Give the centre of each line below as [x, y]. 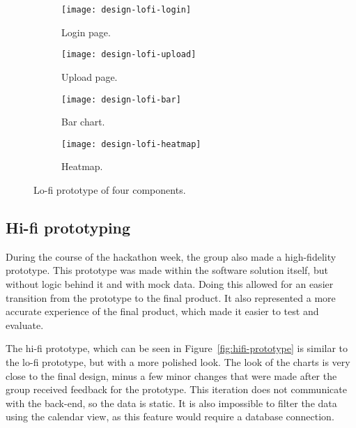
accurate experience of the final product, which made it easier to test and [162, 311]
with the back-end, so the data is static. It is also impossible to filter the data [171, 403]
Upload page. [90, 76]
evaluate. [25, 324]
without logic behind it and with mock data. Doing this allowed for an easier [170, 283]
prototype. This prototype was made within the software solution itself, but [167, 270]
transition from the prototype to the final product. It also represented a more [171, 297]
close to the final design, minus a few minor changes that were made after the [171, 375]
